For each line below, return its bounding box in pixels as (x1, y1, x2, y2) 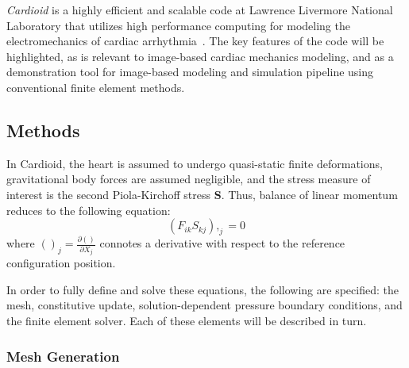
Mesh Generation (6, 346, 120, 366)
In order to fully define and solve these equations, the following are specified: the (6, 281, 399, 297)
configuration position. (6, 255, 116, 271)
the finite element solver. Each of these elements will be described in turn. (6, 312, 367, 329)
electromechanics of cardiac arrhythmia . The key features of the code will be (6, 33, 384, 49)
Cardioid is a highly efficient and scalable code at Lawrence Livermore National (6, 2, 393, 17)
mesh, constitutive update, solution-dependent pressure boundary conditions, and (6, 297, 403, 313)
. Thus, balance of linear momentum (221, 186, 398, 202)
